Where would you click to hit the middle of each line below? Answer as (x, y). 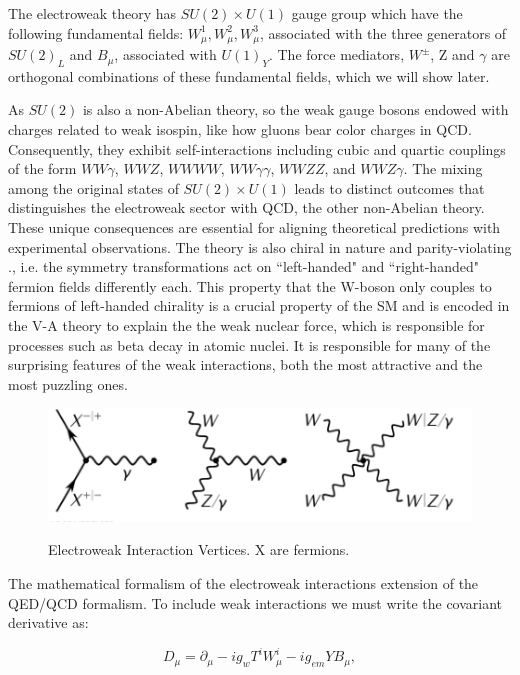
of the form (42, 168)
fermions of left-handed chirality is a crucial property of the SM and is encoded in (259, 305)
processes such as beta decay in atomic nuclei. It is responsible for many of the (249, 344)
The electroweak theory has (92, 13)
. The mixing (443, 168)
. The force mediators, (336, 54)
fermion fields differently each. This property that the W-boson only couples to (250, 285)
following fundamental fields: (96, 32)
